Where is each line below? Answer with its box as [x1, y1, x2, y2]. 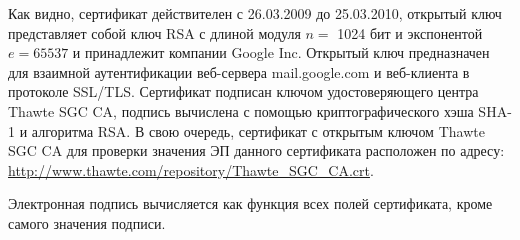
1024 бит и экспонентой [337, 22, 483, 43]
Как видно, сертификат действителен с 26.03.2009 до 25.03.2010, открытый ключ [8, 3, 502, 23]
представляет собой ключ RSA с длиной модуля [8, 22, 301, 43]
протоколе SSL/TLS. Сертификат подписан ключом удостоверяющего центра [8, 81, 479, 102]
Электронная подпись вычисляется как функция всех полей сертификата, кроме [8, 193, 493, 214]
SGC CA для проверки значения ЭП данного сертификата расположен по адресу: [8, 140, 505, 161]
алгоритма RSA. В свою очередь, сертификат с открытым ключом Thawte [31, 120, 485, 141]
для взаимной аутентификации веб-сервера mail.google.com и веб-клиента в [8, 61, 470, 82]
